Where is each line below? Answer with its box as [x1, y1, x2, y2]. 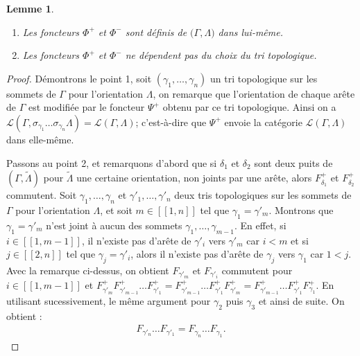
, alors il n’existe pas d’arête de [130, 247, 264, 261]
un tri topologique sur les [210, 71, 318, 85]
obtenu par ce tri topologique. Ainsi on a [162, 100, 336, 114]
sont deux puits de [254, 155, 333, 170]
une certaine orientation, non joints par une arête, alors [76, 170, 312, 185]
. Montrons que [268, 202, 334, 217]
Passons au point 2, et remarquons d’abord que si [6, 155, 217, 170]
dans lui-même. [218, 24, 283, 39]
